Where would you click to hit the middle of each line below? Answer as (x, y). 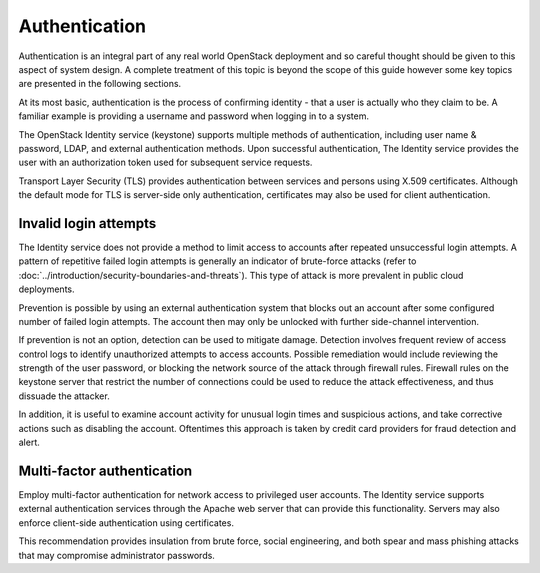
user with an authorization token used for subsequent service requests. (165, 162)
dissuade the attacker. (64, 396)
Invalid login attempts (87, 223)
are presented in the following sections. (100, 84)
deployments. (46, 289)
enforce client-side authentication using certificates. (126, 522)
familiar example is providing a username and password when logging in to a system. (194, 116)
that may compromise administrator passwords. (116, 555)
